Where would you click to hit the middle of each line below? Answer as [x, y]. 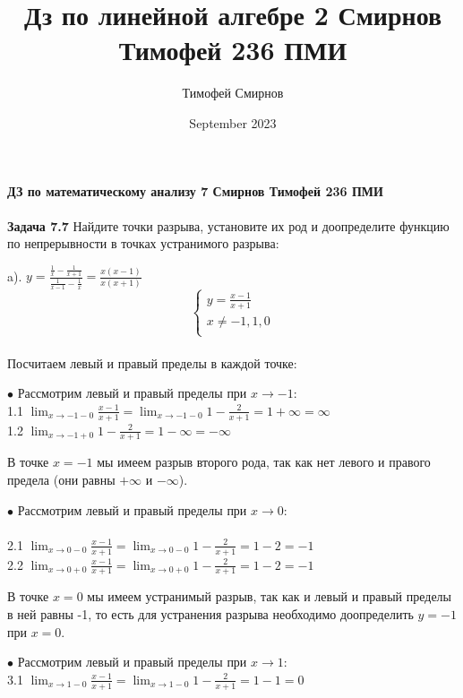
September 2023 [233, 122]
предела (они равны [61, 479]
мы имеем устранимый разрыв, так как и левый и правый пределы [269, 596]
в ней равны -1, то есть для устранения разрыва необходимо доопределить [210, 613]
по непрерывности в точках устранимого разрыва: [143, 243]
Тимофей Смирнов [233, 93]
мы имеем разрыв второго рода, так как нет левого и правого [264, 462]
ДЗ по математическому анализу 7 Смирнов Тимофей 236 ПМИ [195, 190]
